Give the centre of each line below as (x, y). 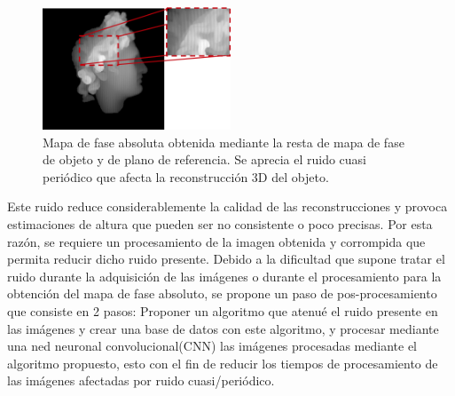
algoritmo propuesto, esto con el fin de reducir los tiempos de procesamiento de (223, 363)
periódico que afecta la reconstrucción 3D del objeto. (186, 176)
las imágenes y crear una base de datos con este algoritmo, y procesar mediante (223, 328)
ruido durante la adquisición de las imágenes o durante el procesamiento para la (224, 276)
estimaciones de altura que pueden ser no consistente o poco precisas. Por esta (220, 224)
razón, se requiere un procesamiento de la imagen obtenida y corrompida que (216, 241)
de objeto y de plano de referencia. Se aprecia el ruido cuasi (205, 159)
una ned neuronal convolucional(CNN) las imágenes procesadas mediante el (212, 346)
